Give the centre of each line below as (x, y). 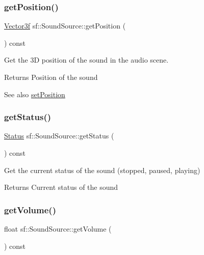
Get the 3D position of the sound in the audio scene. (86, 60)
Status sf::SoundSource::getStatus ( (59, 136)
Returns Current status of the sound (61, 187)
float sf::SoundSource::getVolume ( (58, 229)
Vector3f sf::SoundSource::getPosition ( (65, 26)
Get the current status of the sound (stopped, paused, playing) (102, 170)
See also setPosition (35, 94)
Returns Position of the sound (51, 77)
